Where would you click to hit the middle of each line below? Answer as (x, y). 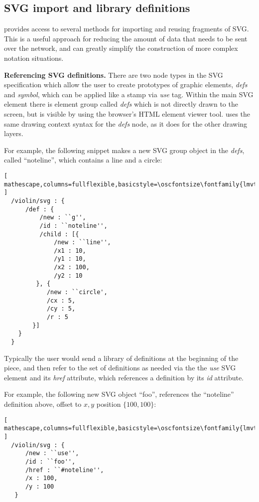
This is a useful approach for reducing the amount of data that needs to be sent (126, 38)
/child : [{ (59, 234)
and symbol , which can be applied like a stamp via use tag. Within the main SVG (129, 94)
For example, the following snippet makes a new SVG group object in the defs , (124, 150)
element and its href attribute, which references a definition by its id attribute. (124, 377)
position (109, 404)
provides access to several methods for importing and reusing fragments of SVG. (127, 29)
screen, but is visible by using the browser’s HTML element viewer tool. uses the (127, 113)
